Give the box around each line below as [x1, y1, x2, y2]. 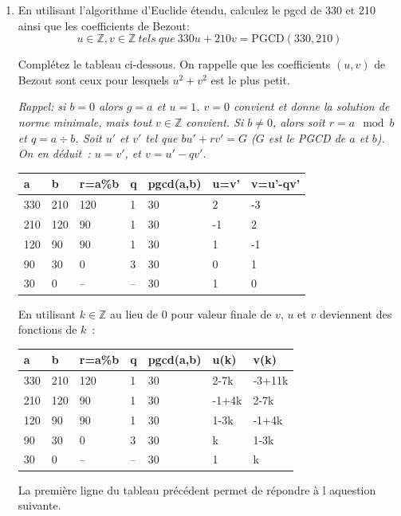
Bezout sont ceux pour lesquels [18, 71, 169, 88]
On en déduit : [18, 145, 91, 162]
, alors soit [272, 113, 325, 130]
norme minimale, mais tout [18, 113, 152, 130]
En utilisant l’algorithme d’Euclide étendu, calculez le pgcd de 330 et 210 [18, 2, 375, 18]
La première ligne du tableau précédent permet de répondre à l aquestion [18, 481, 376, 498]
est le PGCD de [268, 129, 346, 146]
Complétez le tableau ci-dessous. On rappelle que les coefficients [18, 56, 331, 72]
